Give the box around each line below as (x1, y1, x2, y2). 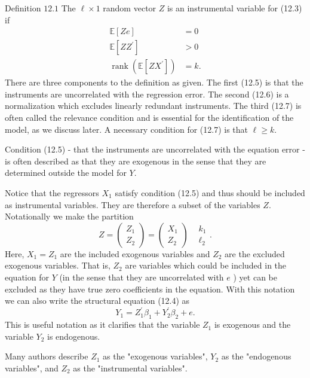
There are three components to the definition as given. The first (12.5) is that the (5, 76, 303, 89)
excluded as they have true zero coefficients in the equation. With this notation (5, 282, 295, 295)
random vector (103, 2, 156, 14)
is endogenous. (47, 330, 100, 342)
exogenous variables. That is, (5, 259, 111, 272)
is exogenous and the (214, 318, 291, 331)
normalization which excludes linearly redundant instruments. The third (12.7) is (5, 99, 302, 112)
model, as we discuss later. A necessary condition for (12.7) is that (5, 123, 248, 135)
